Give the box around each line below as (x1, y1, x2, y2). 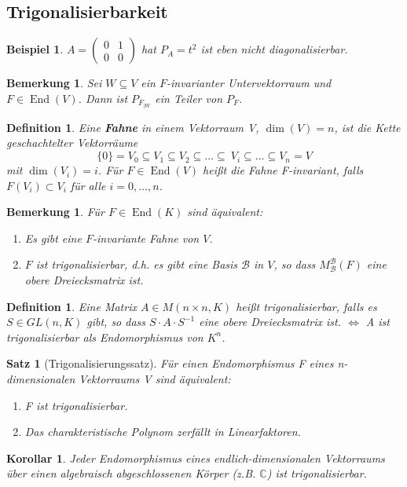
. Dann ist (78, 90, 128, 106)
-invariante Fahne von (92, 229, 200, 246)
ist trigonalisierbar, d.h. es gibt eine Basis (35, 256, 238, 273)
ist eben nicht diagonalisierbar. (200, 41, 348, 57)
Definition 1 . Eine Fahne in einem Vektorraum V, (6, 119, 259, 135)
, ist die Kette (334, 119, 401, 135)
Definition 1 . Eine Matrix (6, 298, 137, 314)
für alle (70, 177, 106, 193)
